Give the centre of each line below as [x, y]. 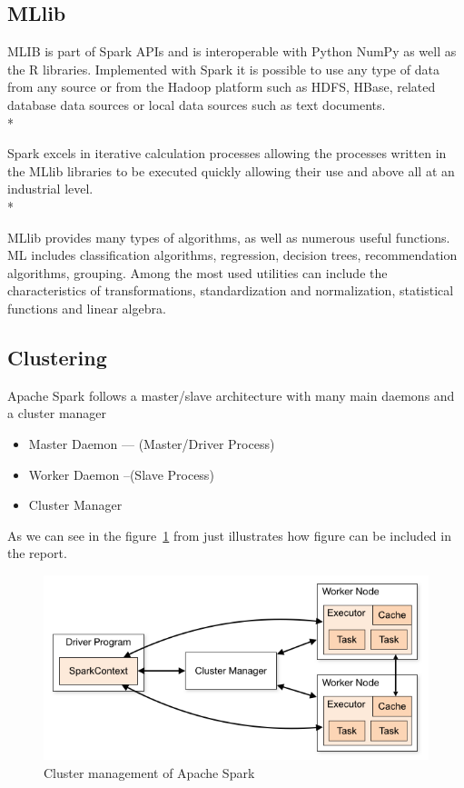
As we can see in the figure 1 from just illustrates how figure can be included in [229, 535]
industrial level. [50, 189]
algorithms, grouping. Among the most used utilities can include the [197, 272]
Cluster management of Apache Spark [149, 772]
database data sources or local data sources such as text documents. [197, 104]
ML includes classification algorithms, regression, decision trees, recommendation [232, 255]
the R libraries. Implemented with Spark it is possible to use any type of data [223, 69]
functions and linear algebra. [87, 308]
